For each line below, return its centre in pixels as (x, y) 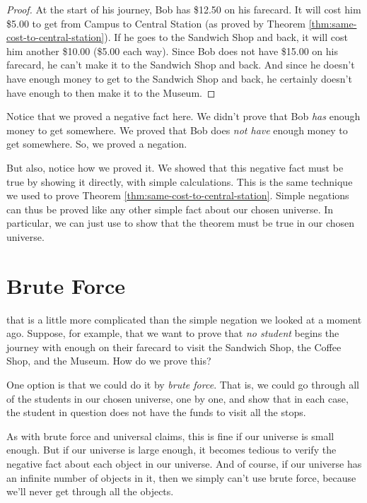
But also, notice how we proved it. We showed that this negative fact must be (175, 167)
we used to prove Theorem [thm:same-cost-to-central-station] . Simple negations (178, 195)
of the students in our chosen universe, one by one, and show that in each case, (177, 398)
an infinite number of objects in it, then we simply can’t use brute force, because (181, 477)
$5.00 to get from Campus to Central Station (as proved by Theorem (156, 23)
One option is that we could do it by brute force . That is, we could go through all (183, 384)
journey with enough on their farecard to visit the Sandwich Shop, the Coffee (174, 347)
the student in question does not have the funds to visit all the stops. (156, 412)
